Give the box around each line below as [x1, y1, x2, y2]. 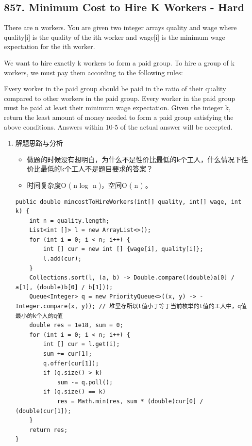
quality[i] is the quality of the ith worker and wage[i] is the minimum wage [4, 32, 225, 42]
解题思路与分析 [15, 138, 63, 148]
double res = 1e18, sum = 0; [29, 322, 123, 329]
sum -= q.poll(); [57, 379, 113, 386]
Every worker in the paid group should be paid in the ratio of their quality [4, 83, 226, 94]
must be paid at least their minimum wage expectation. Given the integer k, [4, 102, 231, 113]
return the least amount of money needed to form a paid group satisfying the [4, 112, 234, 122]
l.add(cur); [43, 255, 82, 263]
